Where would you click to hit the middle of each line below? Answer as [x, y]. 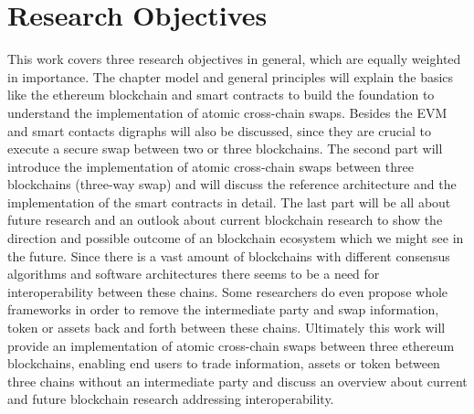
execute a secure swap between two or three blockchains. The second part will [225, 149]
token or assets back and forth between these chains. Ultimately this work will [226, 328]
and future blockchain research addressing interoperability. [171, 399]
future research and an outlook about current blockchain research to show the [225, 220]
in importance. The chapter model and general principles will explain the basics [231, 76]
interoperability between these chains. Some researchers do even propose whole [228, 291]
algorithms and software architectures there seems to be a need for [194, 274]
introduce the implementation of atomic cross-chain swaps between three [211, 166]
